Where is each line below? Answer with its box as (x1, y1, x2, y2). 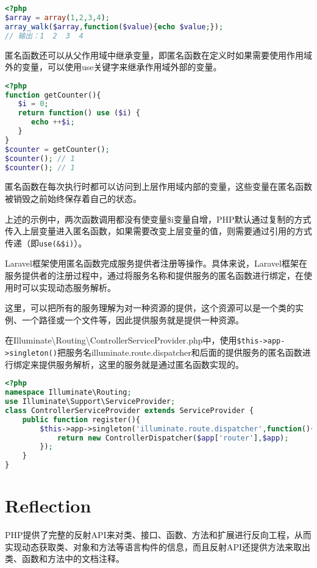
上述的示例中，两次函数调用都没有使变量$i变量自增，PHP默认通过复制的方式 (5, 212, 312, 225)
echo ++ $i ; (30, 118, 75, 127)
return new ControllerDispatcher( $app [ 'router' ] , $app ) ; (57, 433, 289, 442)
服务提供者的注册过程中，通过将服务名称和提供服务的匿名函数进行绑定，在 (5, 269, 304, 282)
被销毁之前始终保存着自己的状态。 (5, 192, 141, 205)
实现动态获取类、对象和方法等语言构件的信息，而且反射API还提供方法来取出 (5, 540, 311, 553)
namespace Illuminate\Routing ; (5, 388, 132, 397)
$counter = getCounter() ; (5, 145, 110, 154)
